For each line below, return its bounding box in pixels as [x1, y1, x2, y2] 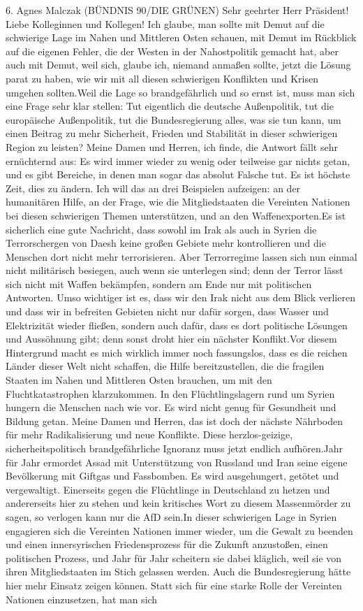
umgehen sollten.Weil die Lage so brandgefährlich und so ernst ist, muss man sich [6, 85, 355, 99]
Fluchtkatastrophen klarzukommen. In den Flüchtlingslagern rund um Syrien [6, 386, 335, 401]
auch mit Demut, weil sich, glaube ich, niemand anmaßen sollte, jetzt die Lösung [6, 57, 351, 72]
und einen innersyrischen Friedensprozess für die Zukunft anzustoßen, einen [6, 537, 328, 552]
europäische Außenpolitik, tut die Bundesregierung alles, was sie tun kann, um [6, 112, 341, 127]
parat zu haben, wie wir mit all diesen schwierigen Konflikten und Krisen [6, 71, 319, 85]
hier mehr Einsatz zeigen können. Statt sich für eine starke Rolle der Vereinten [6, 577, 342, 592]
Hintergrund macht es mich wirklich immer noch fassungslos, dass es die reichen [6, 345, 348, 359]
